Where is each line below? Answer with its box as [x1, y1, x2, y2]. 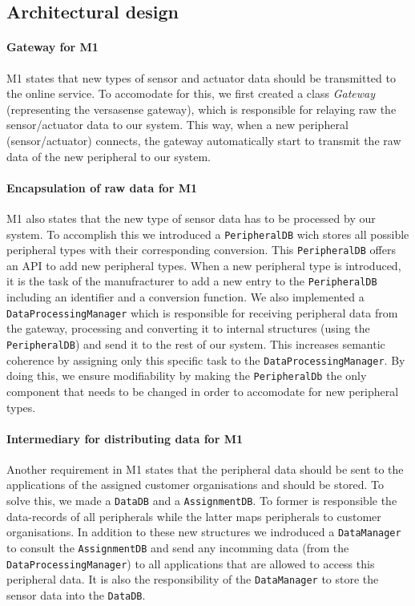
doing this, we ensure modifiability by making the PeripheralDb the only [6, 367, 367, 384]
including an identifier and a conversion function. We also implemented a [6, 289, 365, 305]
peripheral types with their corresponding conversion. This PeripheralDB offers [6, 241, 396, 258]
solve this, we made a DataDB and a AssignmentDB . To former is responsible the [6, 492, 397, 509]
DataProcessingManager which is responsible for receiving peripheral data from [6, 304, 398, 321]
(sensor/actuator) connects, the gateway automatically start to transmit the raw [6, 131, 401, 148]
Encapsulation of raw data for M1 [6, 179, 197, 196]
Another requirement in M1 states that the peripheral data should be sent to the [6, 460, 404, 477]
